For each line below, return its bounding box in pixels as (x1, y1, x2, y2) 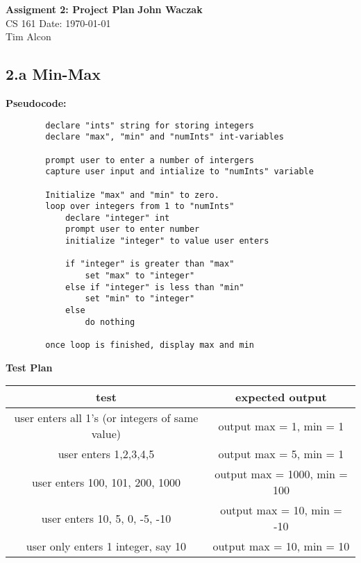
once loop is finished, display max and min (45, 340, 254, 351)
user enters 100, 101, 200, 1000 (31, 473, 180, 490)
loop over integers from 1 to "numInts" (45, 201, 235, 212)
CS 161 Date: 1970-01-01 (6, 15, 111, 30)
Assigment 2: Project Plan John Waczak (6, 2, 203, 16)
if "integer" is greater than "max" (65, 259, 235, 269)
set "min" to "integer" (85, 294, 195, 304)
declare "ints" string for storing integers (45, 120, 254, 131)
